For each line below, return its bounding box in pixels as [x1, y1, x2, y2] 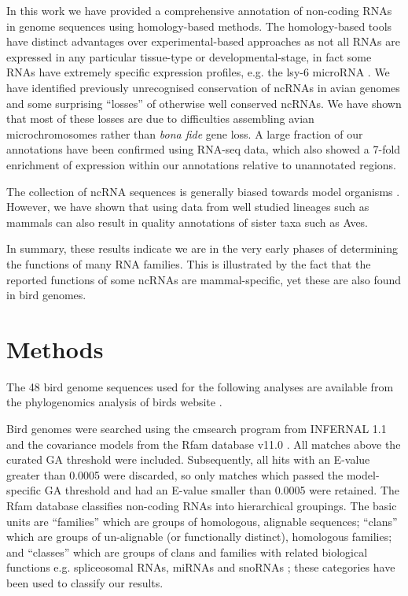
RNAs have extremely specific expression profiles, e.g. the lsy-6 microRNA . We [6, 64, 390, 80]
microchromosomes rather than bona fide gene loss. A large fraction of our [6, 125, 363, 142]
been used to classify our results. [6, 574, 164, 590]
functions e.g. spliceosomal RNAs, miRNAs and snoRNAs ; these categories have [6, 559, 395, 576]
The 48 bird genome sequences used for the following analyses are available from [6, 378, 394, 394]
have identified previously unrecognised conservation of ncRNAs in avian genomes [6, 79, 400, 95]
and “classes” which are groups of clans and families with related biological [6, 543, 368, 560]
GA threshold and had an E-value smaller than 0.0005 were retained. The [44, 482, 400, 498]
